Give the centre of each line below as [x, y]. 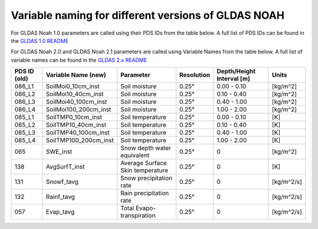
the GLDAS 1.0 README [40, 41]
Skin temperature [144, 170]
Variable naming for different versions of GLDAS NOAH [148, 15]
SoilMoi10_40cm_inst [75, 94]
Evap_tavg [60, 212]
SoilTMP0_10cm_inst [74, 117]
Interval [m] [233, 79]
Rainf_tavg [61, 197]
